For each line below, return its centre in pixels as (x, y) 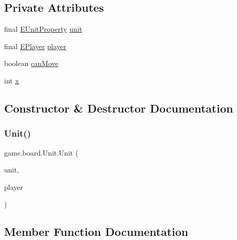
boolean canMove (31, 63)
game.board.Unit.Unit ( (41, 152)
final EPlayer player (35, 46)
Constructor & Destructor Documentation (119, 108)
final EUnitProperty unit (43, 29)
